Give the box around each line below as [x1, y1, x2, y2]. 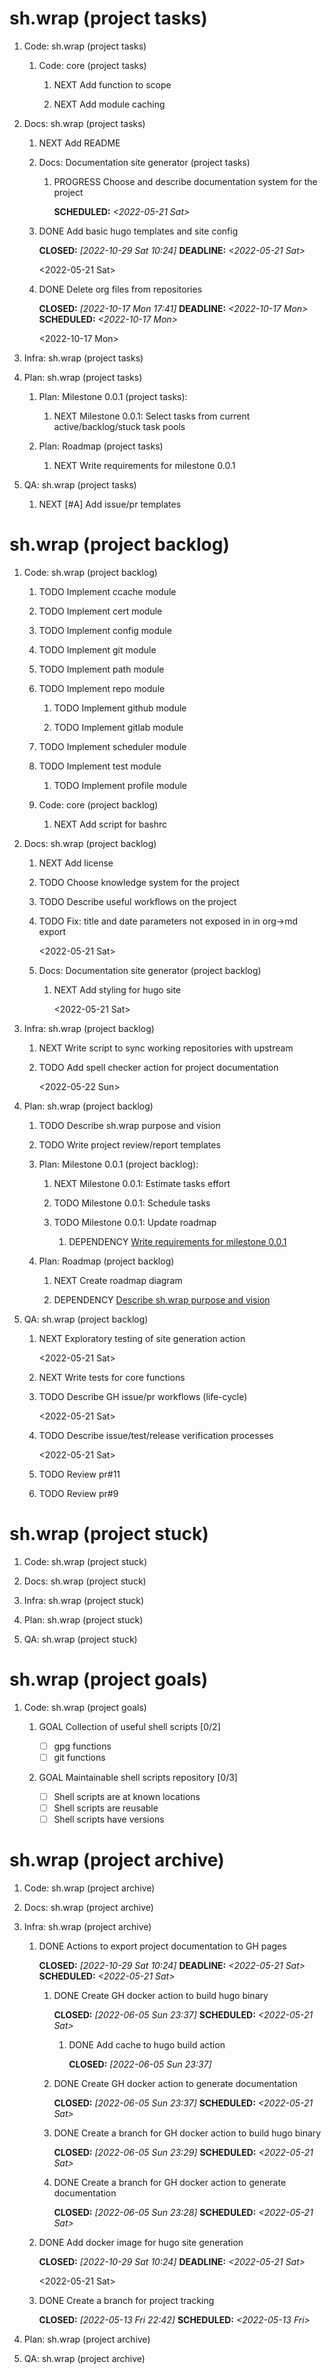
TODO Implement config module [38, 624, 172, 636]
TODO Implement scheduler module [38, 740, 187, 752]
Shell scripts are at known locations [53, 1790, 201, 1802]
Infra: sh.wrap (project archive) [23, 1921, 152, 1932]
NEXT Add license [38, 857, 114, 869]
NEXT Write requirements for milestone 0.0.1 [53, 459, 236, 471]
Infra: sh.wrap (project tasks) [23, 352, 144, 364]
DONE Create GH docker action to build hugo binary [53, 1990, 269, 2001]
